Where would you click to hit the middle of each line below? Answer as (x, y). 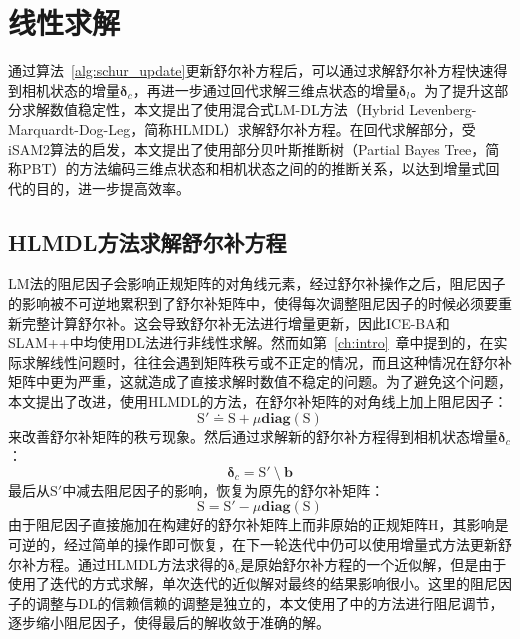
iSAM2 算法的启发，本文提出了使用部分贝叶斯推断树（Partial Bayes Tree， (247, 148)
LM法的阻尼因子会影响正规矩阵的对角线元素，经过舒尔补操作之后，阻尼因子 (257, 283)
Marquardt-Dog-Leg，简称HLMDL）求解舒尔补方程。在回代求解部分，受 (242, 128)
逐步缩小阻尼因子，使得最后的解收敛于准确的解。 (169, 622)
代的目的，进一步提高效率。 (99, 187)
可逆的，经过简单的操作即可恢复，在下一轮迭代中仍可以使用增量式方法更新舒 (260, 544)
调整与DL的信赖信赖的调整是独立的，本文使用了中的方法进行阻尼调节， (269, 602)
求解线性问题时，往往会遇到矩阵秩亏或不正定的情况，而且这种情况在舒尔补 (266, 361)
